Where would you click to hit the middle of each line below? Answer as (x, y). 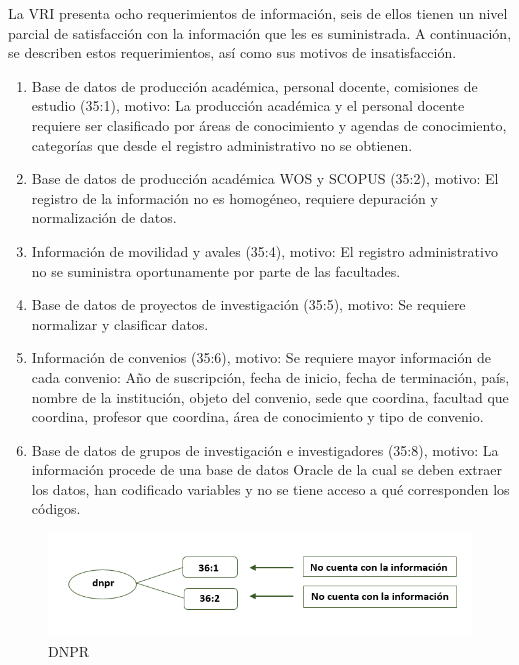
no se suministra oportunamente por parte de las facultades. (216, 270)
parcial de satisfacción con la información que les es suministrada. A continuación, (260, 32)
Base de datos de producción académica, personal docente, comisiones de (254, 85)
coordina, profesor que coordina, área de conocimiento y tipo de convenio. (257, 416)
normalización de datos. (104, 217)
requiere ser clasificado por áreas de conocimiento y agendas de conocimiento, (269, 124)
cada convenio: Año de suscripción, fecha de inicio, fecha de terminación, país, (270, 376)
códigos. (56, 508)
